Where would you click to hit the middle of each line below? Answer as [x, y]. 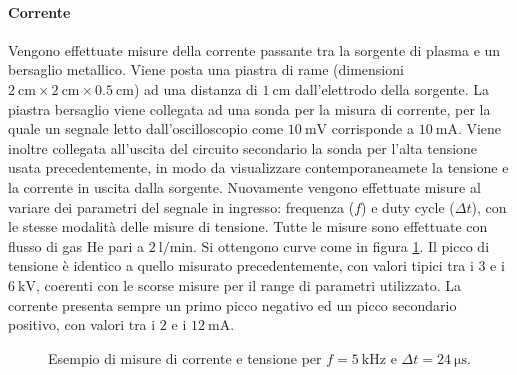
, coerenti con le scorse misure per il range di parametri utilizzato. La [248, 284]
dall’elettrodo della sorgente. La [392, 88]
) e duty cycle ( [408, 206]
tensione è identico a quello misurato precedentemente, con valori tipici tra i [241, 265]
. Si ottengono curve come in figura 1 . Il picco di [341, 245]
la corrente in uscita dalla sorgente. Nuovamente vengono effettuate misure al [244, 186]
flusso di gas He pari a [76, 245]
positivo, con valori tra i [82, 324]
